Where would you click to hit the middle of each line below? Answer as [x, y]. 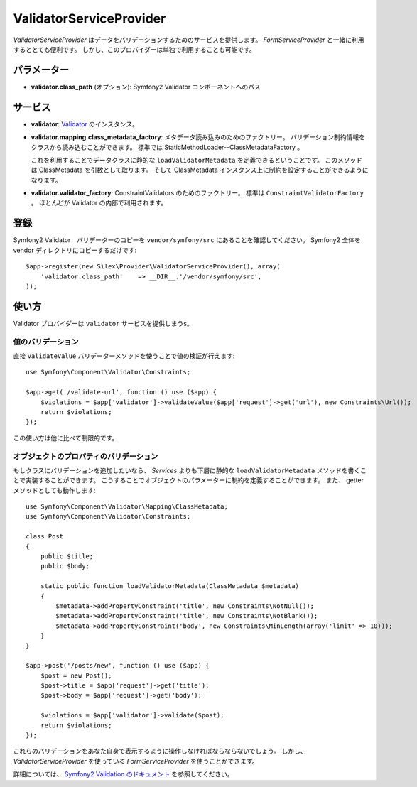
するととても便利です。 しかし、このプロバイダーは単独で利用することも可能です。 [134, 49]
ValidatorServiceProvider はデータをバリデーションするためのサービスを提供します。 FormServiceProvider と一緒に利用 [189, 40]
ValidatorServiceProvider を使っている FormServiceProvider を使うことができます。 [136, 761]
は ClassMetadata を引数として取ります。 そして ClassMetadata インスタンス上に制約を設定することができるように [200, 170]
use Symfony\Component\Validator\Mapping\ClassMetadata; [127, 507]
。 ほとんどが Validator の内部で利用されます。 [99, 203]
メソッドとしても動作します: [54, 490]
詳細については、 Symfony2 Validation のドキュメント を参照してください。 [123, 774]
